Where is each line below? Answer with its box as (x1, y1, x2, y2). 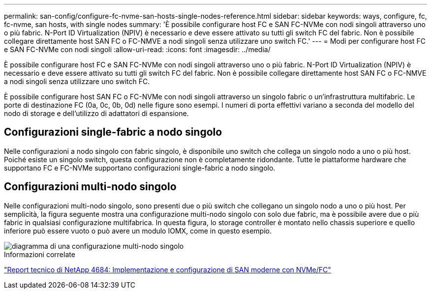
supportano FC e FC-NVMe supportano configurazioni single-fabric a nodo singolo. (4, 163, 276, 172)
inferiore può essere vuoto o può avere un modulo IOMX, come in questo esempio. (4, 226, 272, 235)
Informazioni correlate (4, 250, 75, 259)
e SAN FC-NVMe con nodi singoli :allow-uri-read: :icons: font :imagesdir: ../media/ (4, 45, 271, 54)
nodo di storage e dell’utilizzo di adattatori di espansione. (4, 109, 189, 117)
